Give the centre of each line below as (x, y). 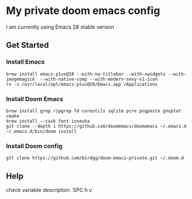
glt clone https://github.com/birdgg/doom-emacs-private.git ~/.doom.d (95, 158)
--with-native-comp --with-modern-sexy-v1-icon (99, 79)
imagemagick (20, 79)
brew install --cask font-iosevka (48, 121)
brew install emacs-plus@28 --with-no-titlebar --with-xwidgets (86, 74)
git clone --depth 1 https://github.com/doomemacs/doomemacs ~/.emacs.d (96, 126)
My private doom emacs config (83, 11)
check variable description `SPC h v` (50, 190)
